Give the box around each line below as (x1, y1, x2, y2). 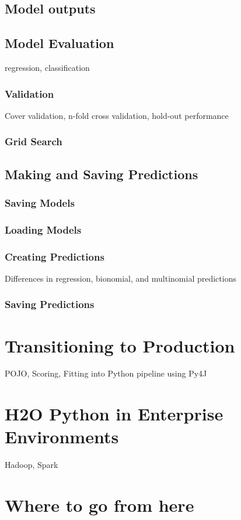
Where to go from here (5, 493, 194, 517)
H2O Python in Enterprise (5, 402, 223, 426)
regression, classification (5, 61, 90, 73)
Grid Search (5, 134, 62, 149)
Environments (5, 425, 119, 449)
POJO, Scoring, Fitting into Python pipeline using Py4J (5, 367, 207, 379)
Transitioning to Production (5, 333, 235, 357)
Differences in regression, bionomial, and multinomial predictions (5, 272, 236, 284)
